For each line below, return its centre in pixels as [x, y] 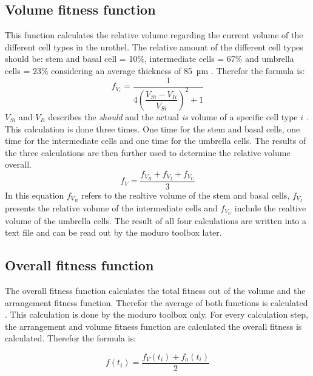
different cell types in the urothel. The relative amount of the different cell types [154, 46]
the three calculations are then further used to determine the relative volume [148, 152]
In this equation [35, 195]
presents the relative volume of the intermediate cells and [111, 207]
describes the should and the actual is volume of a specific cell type [173, 116]
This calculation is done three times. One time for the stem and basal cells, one [153, 128]
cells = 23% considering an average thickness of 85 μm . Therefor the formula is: [155, 70]
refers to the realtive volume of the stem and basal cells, [185, 195]
